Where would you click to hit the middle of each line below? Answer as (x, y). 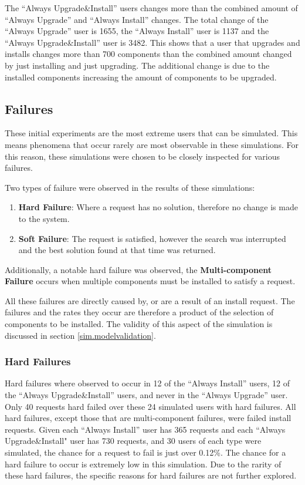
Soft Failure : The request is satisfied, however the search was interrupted (152, 238)
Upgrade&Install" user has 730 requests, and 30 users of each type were (133, 441)
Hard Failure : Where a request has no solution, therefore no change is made (158, 207)
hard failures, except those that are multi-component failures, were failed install (148, 418)
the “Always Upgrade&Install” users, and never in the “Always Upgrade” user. (146, 395)
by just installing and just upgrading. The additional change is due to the (137, 65)
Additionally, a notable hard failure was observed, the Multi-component (138, 269)
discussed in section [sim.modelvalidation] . (80, 335)
